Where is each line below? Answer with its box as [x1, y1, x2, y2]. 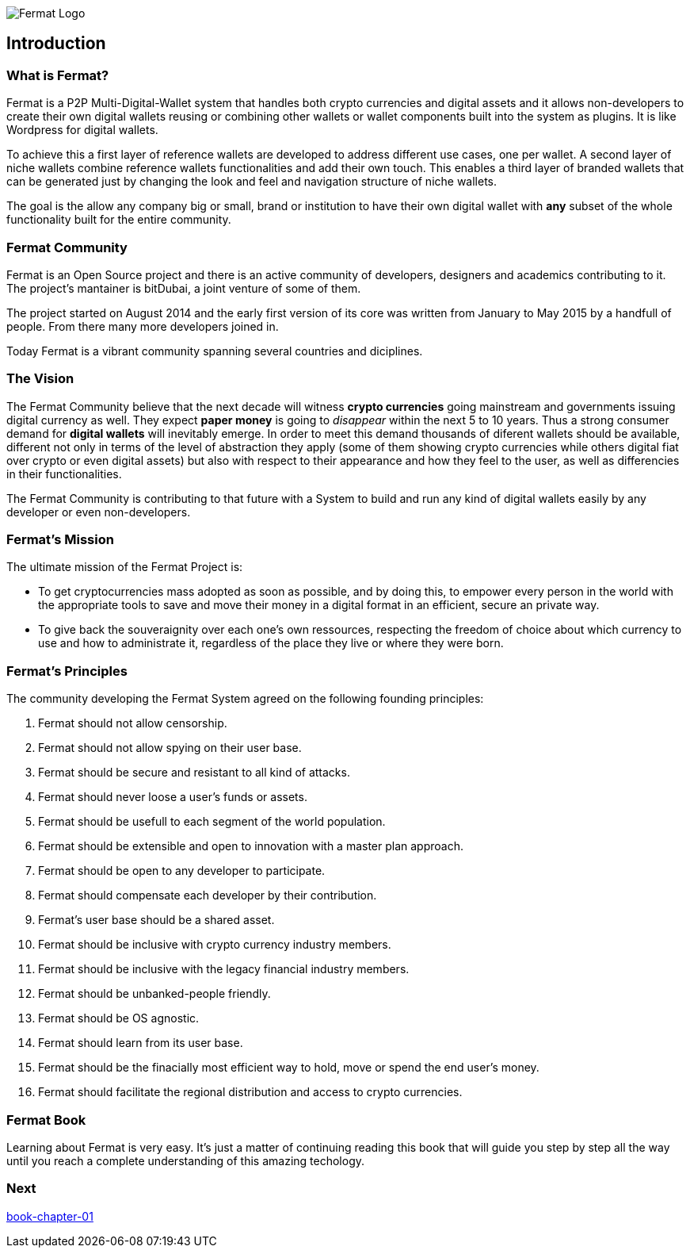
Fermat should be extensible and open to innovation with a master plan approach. [38, 839, 463, 853]
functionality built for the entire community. [6, 213, 231, 227]
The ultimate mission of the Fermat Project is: [6, 560, 243, 574]
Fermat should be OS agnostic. [38, 1011, 200, 1026]
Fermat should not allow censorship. [38, 716, 227, 731]
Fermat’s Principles [6, 662, 128, 679]
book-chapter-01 [6, 1209, 93, 1223]
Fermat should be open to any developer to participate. [38, 864, 326, 878]
